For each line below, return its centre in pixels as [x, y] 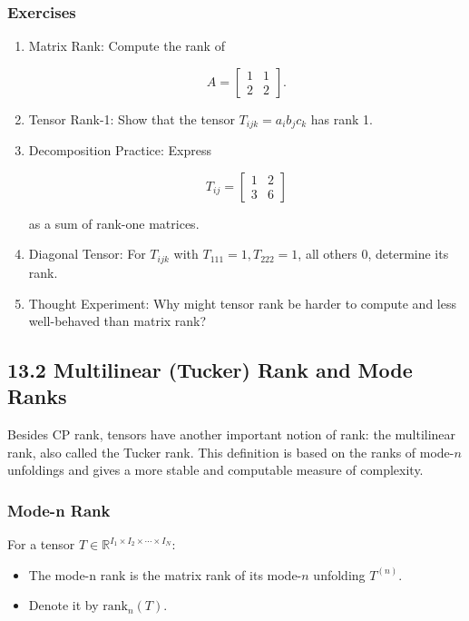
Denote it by [64, 605]
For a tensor [41, 544]
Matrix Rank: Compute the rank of [127, 46]
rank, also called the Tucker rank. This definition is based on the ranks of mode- [231, 452]
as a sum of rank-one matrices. [114, 223]
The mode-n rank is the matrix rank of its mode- [165, 574]
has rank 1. [342, 118]
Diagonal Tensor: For [87, 254]
